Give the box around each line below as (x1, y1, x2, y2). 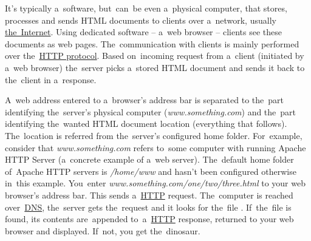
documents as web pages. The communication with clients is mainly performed (5, 37, 299, 50)
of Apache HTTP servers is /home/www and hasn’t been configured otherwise (5, 165, 296, 177)
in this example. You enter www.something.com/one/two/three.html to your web (5, 177, 306, 189)
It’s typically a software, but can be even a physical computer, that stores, (5, 2, 287, 14)
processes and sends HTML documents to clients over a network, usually (5, 13, 276, 26)
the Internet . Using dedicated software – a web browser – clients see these (5, 25, 282, 38)
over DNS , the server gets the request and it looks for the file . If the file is (5, 200, 292, 213)
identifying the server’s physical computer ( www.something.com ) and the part (5, 105, 296, 118)
